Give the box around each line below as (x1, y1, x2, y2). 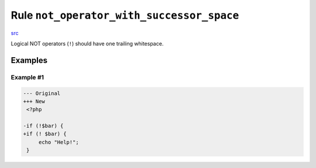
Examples (11, 55, 48, 65)
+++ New (23, 98, 45, 104)
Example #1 (11, 73, 44, 81)
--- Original (23, 90, 61, 96)
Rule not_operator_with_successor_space (11, 9, 239, 22)
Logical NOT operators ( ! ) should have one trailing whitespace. (11, 40, 164, 47)
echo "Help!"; (38, 139, 79, 145)
